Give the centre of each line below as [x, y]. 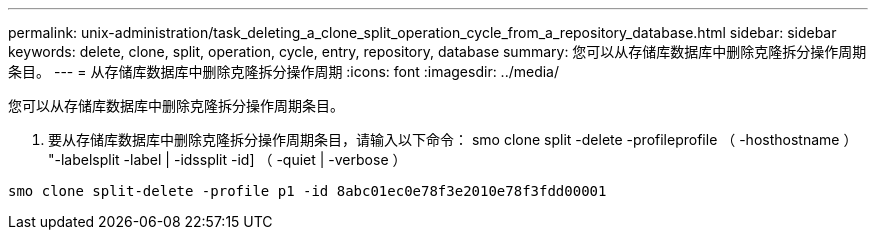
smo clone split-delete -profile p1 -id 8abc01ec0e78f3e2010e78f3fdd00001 [307, 191]
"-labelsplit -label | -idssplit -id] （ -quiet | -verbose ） [227, 159]
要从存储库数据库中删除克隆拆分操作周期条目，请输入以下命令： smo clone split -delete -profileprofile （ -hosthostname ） [453, 139]
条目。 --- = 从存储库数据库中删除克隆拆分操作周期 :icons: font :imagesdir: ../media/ [284, 71]
